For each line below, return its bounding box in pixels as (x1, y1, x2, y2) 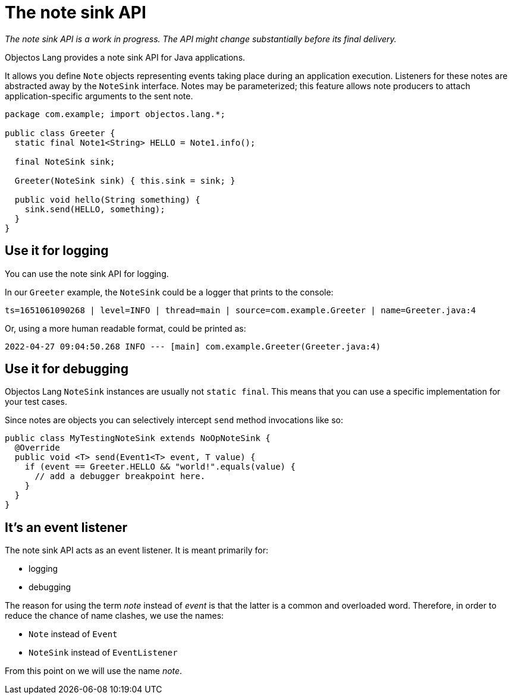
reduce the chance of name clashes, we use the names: (5, 610, 224, 621)
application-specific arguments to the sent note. (5, 90, 193, 101)
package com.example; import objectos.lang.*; (5, 109, 225, 119)
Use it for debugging (5, 361, 128, 377)
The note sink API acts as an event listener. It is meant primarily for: (5, 545, 268, 556)
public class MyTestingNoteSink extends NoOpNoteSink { (5, 433, 271, 443)
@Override (14, 443, 60, 453)
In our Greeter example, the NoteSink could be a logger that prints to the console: (5, 286, 334, 297)
